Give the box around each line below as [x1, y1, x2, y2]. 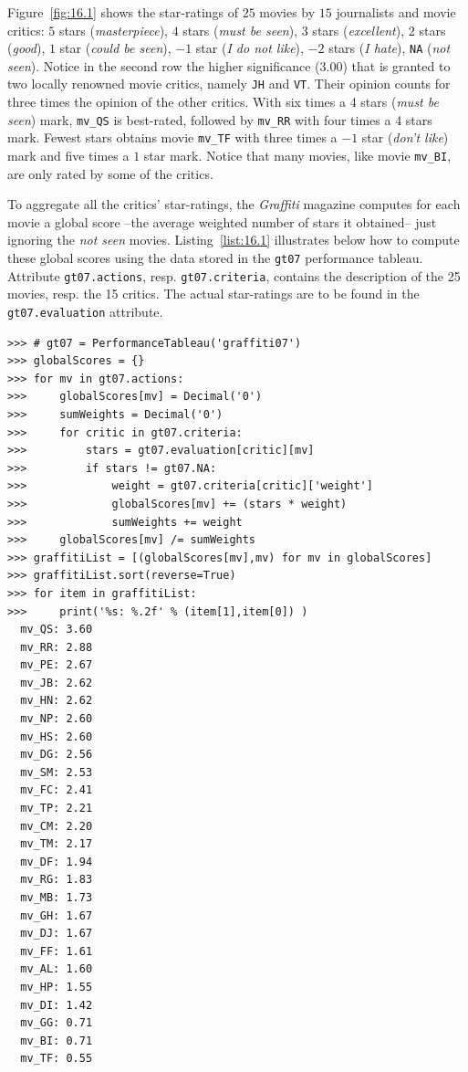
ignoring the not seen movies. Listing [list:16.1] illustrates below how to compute [7, 230, 460, 249]
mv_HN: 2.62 [20, 694, 93, 708]
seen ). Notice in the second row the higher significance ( [7, 56, 320, 75]
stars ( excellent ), [312, 20, 405, 39]
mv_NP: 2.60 [20, 712, 93, 726]
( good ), [7, 38, 46, 58]
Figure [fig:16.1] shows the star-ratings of [7, 3, 239, 21]
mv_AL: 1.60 [20, 962, 93, 976]
